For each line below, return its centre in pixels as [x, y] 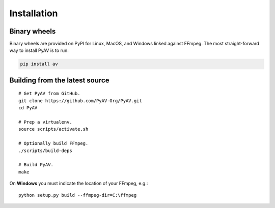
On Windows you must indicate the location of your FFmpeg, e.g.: [79, 184]
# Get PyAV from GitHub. [49, 94]
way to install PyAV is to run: [39, 50]
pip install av [39, 64]
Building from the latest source [59, 80]
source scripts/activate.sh [53, 129]
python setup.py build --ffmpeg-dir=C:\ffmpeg [78, 195]
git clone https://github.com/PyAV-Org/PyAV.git [80, 101]
